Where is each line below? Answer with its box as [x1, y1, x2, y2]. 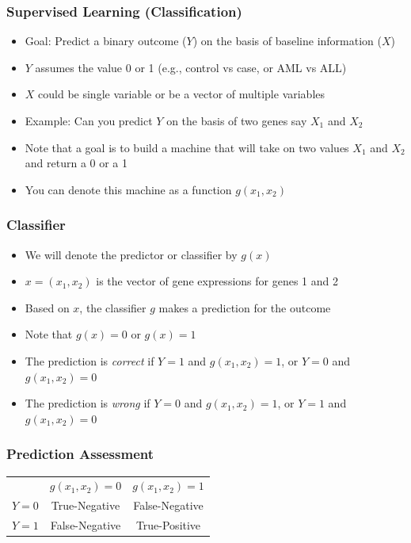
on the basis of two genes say [166, 113, 307, 128]
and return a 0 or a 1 [25, 155, 128, 171]
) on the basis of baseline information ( [192, 33, 382, 49]
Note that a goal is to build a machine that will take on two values [25, 139, 349, 155]
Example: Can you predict [25, 113, 153, 128]
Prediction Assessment [6, 444, 154, 464]
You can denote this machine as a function [25, 181, 232, 197]
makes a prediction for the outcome [158, 299, 331, 315]
